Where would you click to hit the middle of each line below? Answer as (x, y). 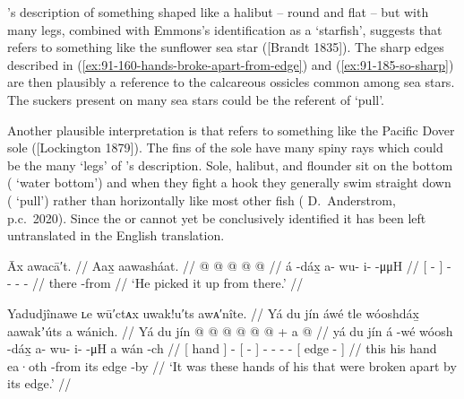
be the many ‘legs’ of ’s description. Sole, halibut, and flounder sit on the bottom (230, 165)
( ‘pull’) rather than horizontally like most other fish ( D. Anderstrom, (202, 199)
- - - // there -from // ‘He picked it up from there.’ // (155, 283)
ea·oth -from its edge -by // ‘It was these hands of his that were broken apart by (232, 365)
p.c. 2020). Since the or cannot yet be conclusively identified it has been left (217, 217)
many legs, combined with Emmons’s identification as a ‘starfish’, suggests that (225, 29)
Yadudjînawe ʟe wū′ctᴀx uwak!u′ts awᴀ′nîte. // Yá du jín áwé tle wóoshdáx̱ (213, 312)
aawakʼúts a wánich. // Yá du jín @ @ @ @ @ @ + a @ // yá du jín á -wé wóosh (230, 330)
